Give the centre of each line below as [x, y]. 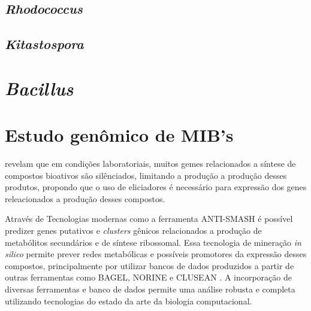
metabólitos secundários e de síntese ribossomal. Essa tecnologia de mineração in [153, 242]
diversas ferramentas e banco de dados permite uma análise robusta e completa [150, 289]
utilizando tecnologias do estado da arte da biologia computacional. [129, 301]
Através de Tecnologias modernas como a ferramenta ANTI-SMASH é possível [149, 219]
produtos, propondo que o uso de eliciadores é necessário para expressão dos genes [156, 187]
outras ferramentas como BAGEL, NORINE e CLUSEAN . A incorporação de [148, 277]
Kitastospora [44, 44]
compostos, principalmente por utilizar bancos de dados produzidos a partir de [150, 265]
